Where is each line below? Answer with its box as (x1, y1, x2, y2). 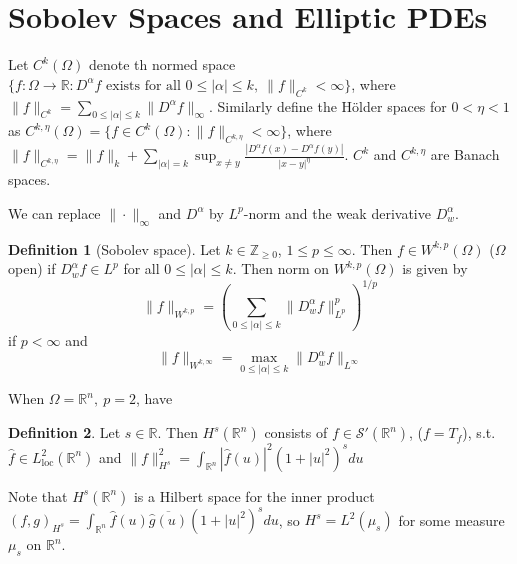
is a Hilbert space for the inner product (133, 485, 375, 506)
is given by (402, 258, 468, 279)
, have (135, 388, 173, 409)
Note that (8, 485, 68, 506)
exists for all (106, 78, 181, 93)
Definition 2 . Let (8, 422, 121, 443)
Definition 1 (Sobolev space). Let (8, 238, 221, 259)
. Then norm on (232, 258, 330, 279)
